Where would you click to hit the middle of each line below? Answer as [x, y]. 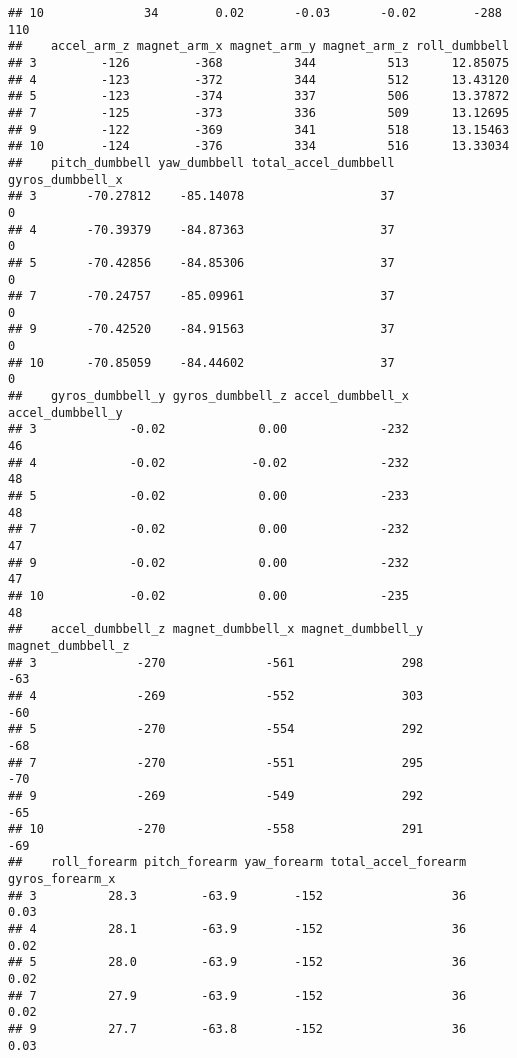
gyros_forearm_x [62, 879]
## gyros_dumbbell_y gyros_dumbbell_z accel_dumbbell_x [208, 396]
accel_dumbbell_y [65, 412]
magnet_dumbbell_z [69, 645]
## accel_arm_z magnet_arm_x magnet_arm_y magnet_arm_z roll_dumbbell [259, 46]
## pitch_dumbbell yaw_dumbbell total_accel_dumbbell [201, 162]
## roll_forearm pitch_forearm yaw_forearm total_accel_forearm [237, 862]
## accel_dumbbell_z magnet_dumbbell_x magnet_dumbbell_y [216, 629]
